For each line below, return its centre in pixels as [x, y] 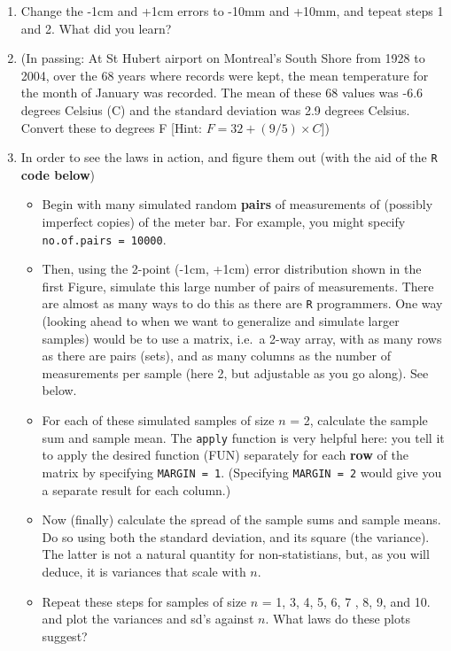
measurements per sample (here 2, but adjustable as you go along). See [235, 372]
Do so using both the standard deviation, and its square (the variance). [236, 536]
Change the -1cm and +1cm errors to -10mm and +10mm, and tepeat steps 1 [232, 11]
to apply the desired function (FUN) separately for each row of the [225, 455]
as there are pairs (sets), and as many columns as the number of [217, 356]
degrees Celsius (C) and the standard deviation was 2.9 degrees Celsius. [215, 109]
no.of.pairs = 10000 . [104, 239]
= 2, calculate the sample [359, 420]
